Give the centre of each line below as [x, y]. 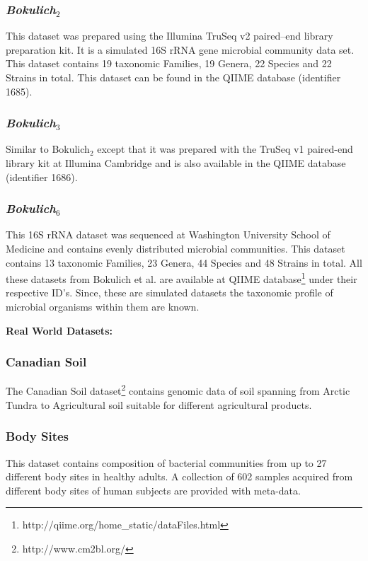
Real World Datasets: [59, 330]
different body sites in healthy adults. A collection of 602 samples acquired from [179, 476]
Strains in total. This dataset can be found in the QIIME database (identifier [173, 77]
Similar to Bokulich [48, 149]
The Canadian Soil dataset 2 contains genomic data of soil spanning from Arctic [178, 390]
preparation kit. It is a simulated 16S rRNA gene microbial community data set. [180, 49]
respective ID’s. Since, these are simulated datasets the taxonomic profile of [169, 293]
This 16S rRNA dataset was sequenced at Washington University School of [168, 235]
